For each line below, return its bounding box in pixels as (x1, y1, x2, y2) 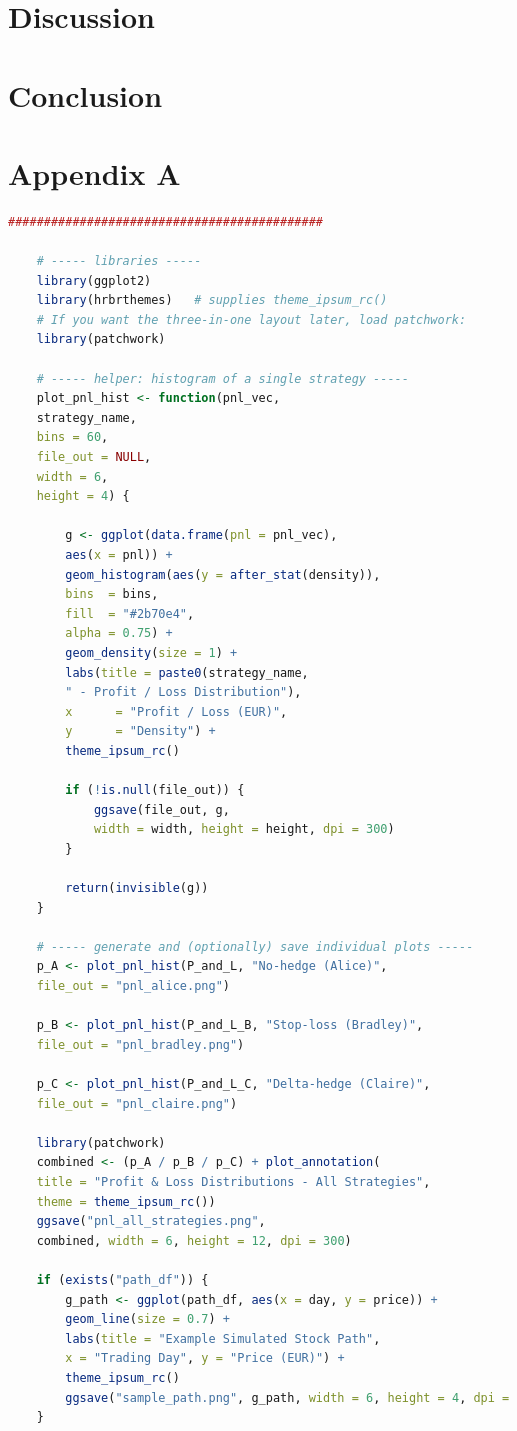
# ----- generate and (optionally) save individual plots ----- (36, 939, 474, 954)
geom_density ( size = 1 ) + (65, 645, 238, 660)
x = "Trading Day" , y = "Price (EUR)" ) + (65, 1351, 345, 1366)
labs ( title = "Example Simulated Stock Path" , (65, 1331, 381, 1346)
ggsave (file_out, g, (93, 802, 230, 817)
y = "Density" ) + (65, 724, 216, 739)
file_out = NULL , (36, 450, 152, 464)
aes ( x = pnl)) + (65, 547, 173, 562)
